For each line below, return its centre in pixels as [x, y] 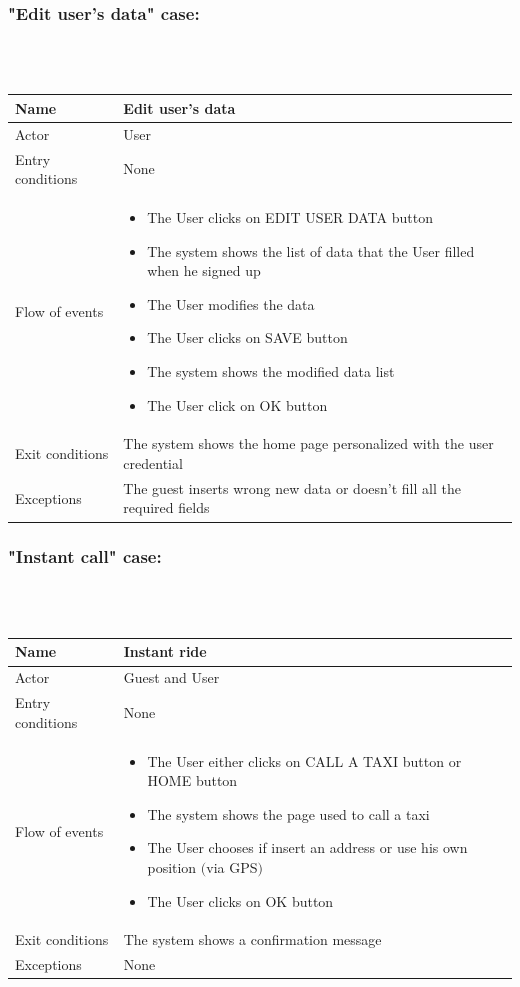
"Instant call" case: [85, 556]
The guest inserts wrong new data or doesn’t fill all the [292, 487]
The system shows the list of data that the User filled [311, 250]
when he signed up [204, 270]
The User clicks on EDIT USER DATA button [290, 217]
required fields [166, 507]
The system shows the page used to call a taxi [288, 813]
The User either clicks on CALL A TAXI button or [304, 760]
